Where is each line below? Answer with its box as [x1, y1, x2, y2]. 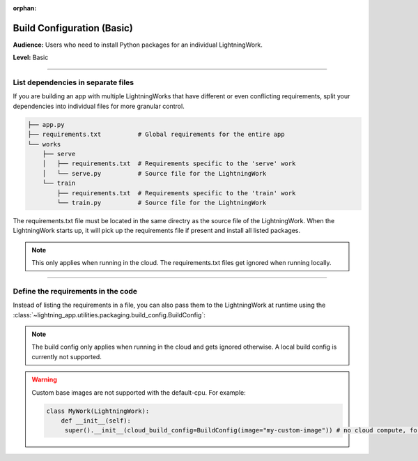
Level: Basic [13, 53, 49, 62]
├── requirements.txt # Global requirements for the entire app [27, 130, 285, 139]
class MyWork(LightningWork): [46, 407, 150, 415]
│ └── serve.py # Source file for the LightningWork [42, 169, 267, 177]
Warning [31, 375, 57, 384]
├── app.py [27, 121, 65, 128]
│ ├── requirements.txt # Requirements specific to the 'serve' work [42, 160, 296, 167]
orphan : [13, 4, 37, 12]
